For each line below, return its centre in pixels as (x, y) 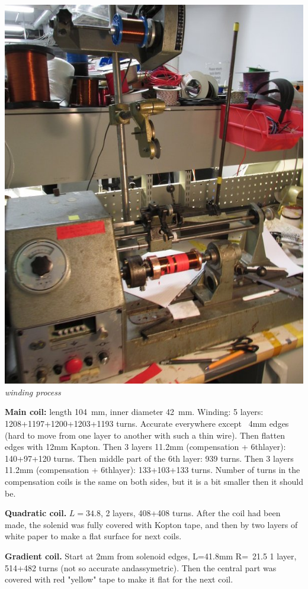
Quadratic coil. (36, 513)
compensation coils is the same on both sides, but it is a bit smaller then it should (154, 482)
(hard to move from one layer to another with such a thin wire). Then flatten (145, 435)
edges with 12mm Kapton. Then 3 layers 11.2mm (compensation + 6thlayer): (145, 447)
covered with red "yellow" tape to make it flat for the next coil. (119, 579)
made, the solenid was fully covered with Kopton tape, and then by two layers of (151, 524)
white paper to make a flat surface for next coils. (93, 536)
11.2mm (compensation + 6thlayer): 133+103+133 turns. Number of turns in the (153, 470)
